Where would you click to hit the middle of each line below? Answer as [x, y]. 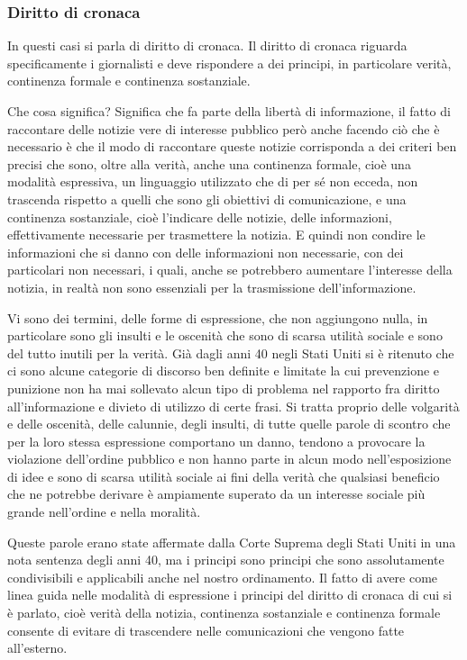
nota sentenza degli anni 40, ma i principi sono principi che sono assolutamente [226, 560]
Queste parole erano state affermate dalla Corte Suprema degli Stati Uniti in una [232, 542]
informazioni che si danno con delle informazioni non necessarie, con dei [206, 252]
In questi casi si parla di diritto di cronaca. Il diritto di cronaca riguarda [207, 45]
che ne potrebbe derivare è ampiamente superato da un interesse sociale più [216, 494]
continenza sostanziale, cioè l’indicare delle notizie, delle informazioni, [200, 217]
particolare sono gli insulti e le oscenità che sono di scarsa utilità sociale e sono [225, 335]
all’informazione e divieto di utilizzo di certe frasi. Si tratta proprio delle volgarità [233, 406]
